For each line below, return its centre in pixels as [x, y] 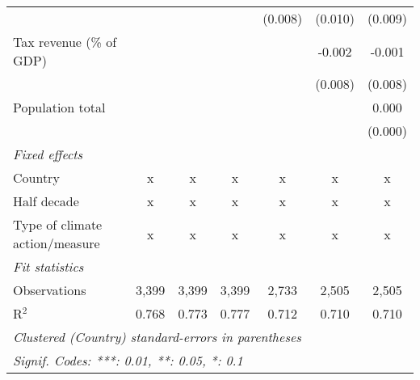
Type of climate [58, 224]
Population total [59, 107]
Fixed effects [48, 154]
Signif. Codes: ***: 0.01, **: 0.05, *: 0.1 [128, 360]
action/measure [57, 243]
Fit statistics [48, 266]
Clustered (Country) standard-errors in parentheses [157, 337]
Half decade [46, 201]
